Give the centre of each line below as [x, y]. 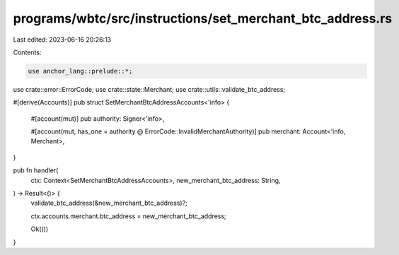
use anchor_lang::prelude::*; [80, 71]
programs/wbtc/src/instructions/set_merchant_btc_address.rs [203, 18]
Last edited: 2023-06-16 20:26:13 [62, 40]
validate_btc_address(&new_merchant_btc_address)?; [109, 203]
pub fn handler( [36, 170]
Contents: [27, 52]
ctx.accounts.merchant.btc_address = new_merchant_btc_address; [128, 216]
